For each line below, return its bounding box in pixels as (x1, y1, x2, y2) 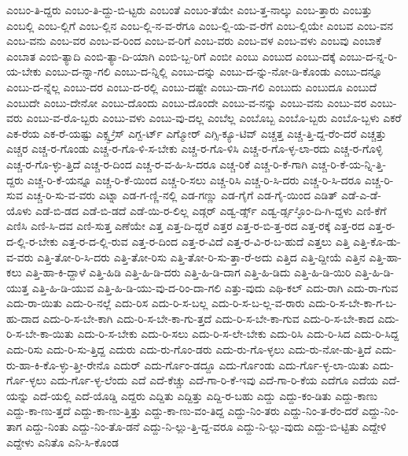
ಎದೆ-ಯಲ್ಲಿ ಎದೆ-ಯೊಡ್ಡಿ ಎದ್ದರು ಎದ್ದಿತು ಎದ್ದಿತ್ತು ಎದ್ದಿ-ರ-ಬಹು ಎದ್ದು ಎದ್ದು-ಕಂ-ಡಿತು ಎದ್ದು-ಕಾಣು (32, 387, 378, 403)
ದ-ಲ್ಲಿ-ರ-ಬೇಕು (6, 232, 58, 249)
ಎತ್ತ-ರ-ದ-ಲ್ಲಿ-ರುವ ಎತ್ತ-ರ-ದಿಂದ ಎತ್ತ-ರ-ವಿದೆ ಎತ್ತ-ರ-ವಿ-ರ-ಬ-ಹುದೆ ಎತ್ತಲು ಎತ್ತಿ (61, 232, 350, 249)
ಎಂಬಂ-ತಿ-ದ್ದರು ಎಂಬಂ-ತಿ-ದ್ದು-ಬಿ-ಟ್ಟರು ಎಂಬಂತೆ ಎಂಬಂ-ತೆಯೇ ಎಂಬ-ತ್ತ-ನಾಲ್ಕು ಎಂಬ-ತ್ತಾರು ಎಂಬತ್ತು (6, 2, 373, 17)
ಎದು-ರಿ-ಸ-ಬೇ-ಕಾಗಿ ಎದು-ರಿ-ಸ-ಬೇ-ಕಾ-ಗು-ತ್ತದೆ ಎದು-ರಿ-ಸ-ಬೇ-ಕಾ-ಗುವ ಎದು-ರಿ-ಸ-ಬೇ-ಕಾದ (42, 310, 374, 326)
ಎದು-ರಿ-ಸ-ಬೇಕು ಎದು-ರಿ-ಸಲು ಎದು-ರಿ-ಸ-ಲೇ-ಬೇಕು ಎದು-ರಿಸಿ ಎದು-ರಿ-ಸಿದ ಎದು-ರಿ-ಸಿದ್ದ (77, 325, 399, 342)
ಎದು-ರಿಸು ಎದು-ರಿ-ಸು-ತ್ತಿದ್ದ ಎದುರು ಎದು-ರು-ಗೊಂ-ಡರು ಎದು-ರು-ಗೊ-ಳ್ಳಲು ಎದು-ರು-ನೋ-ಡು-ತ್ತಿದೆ (6, 341, 372, 358)
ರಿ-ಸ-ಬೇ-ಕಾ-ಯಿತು (6, 325, 74, 342)
